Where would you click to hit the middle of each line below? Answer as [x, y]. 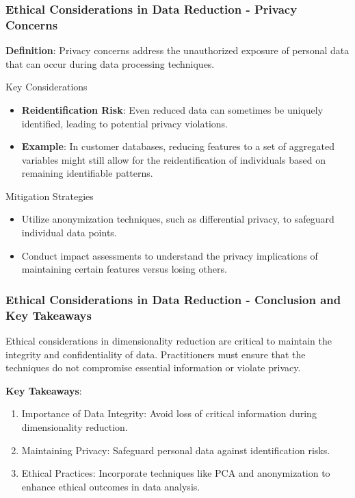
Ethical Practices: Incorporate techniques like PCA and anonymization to [176, 473]
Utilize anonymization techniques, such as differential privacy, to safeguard [178, 219]
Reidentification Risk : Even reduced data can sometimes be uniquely [172, 109]
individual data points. [69, 233]
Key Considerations [47, 87]
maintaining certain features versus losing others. [124, 269]
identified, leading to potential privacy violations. [124, 123]
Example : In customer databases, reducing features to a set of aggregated [178, 146]
